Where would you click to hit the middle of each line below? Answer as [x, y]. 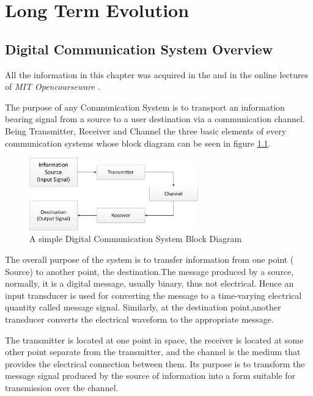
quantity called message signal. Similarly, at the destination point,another [143, 307]
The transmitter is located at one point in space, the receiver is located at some [154, 339]
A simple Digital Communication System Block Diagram [136, 239]
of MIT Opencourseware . [53, 86]
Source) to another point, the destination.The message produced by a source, [149, 271]
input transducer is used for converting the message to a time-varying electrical [153, 295]
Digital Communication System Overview [139, 49]
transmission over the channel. [62, 387]
